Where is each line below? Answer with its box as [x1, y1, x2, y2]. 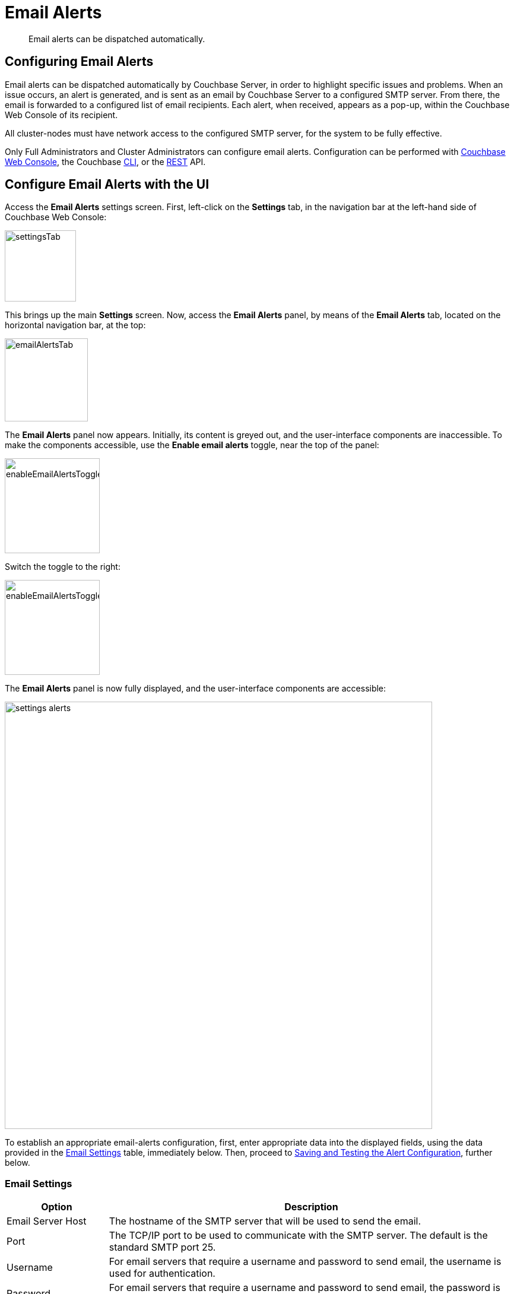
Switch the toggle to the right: [5, 562, 120, 572]
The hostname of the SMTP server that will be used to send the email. [109, 1215, 421, 1228]
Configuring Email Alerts [5, 54, 154, 69]
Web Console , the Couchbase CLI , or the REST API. [5, 156, 206, 167]
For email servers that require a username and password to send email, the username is [109, 1255, 502, 1268]
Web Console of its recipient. [5, 109, 118, 120]
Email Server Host [7, 1215, 87, 1228]
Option [41, 1201, 72, 1213]
